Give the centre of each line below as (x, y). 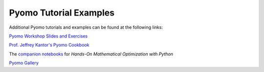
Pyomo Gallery (24, 63)
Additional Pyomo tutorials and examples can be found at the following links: (86, 27)
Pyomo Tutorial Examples (62, 13)
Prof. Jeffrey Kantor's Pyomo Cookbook (49, 45)
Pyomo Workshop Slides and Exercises (48, 36)
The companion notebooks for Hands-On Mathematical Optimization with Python (91, 54)
